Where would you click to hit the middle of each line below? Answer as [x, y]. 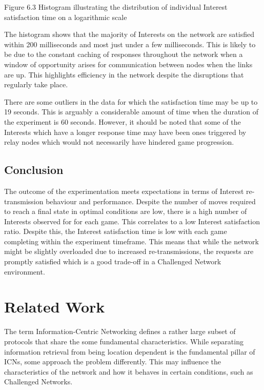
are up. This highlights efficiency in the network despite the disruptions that [124, 74]
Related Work [55, 307]
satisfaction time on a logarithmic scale [66, 17]
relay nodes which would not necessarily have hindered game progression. [119, 142]
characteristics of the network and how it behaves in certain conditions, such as [129, 371]
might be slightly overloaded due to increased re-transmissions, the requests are [129, 251]
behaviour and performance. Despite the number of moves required [151, 201]
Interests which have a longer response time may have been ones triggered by [125, 132]
